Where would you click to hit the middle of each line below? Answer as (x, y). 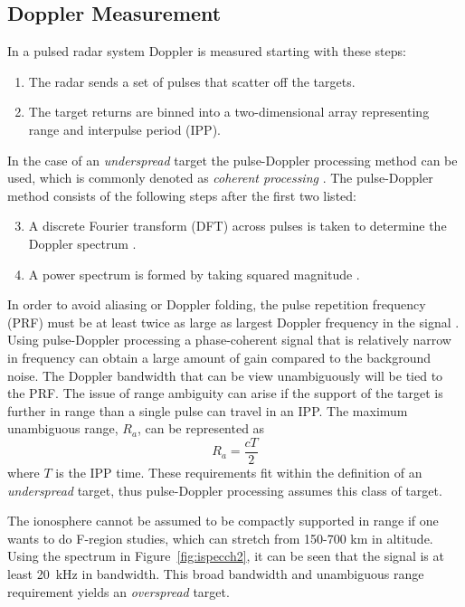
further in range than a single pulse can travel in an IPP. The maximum (208, 410)
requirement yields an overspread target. (119, 591)
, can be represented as (201, 428)
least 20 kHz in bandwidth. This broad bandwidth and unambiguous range (216, 573)
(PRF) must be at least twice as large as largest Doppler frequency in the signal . (233, 322)
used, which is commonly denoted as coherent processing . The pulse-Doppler (220, 178)
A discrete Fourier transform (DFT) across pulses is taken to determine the (237, 226)
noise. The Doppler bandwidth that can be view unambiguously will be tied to (225, 375)
